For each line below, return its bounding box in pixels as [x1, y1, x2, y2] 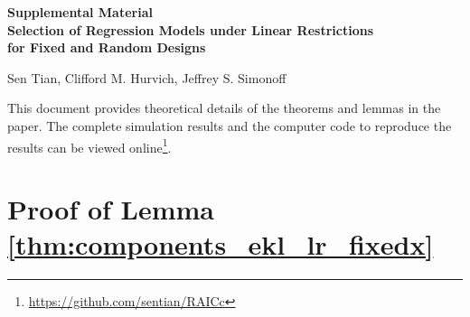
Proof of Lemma [7, 191, 215, 227]
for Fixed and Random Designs [7, 38, 206, 57]
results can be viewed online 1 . [7, 135, 172, 156]
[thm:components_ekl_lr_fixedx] [7, 226, 434, 263]
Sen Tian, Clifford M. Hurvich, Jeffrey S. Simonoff [7, 68, 287, 87]
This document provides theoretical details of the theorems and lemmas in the [7, 98, 441, 117]
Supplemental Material [7, 3, 153, 21]
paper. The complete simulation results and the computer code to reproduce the [7, 116, 452, 135]
